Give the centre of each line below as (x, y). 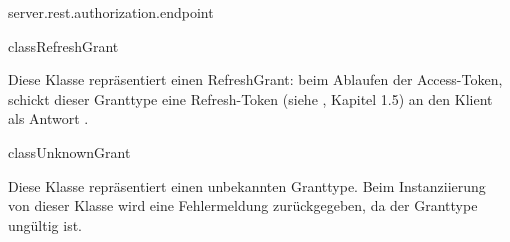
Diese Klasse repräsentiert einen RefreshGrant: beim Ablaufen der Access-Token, (255, 79)
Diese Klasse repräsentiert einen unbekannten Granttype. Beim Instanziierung (247, 185)
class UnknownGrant (69, 151)
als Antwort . (48, 118)
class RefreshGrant (63, 45)
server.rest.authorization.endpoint (111, 12)
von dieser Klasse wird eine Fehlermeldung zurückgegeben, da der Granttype (243, 205)
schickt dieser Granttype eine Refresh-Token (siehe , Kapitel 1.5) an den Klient (250, 98)
